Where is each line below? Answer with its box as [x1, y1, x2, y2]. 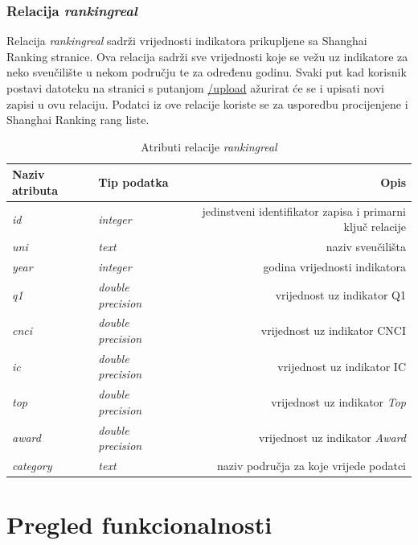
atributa [12, 181, 59, 198]
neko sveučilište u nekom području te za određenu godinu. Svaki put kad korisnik [6, 64, 407, 81]
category [12, 457, 52, 474]
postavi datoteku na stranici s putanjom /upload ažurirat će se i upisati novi [6, 80, 384, 96]
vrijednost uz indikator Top [271, 394, 406, 411]
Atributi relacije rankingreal [141, 138, 277, 155]
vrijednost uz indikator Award [259, 429, 406, 446]
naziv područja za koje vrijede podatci [216, 457, 406, 474]
